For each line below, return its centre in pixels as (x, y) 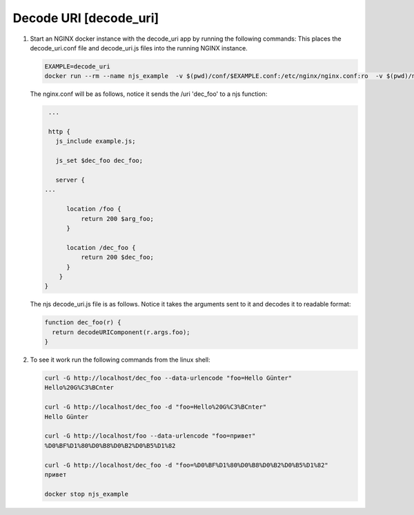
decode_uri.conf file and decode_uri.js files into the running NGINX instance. (139, 48)
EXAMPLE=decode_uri (77, 66)
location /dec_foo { (101, 247)
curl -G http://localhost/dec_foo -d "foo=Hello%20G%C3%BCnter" (156, 407)
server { (70, 180)
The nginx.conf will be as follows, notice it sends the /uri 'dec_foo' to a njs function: (149, 94)
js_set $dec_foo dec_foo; (99, 161)
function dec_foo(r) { (83, 322)
